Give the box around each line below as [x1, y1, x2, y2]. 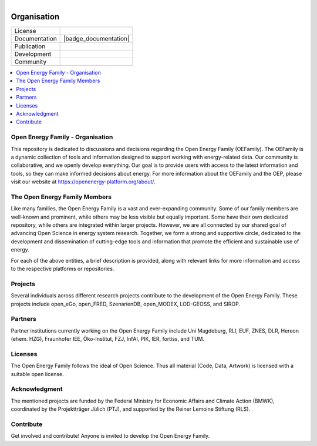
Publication [14, 42, 46, 51]
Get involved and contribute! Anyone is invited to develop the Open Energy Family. [11, 432, 210, 440]
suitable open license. [11, 370, 64, 377]
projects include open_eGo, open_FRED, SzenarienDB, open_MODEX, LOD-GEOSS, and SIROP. [11, 300, 241, 307]
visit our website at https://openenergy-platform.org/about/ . [11, 178, 156, 185]
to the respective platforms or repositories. [11, 265, 114, 273]
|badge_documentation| [63, 35, 130, 43]
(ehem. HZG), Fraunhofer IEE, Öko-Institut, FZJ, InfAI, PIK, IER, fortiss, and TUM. [11, 336, 205, 343]
